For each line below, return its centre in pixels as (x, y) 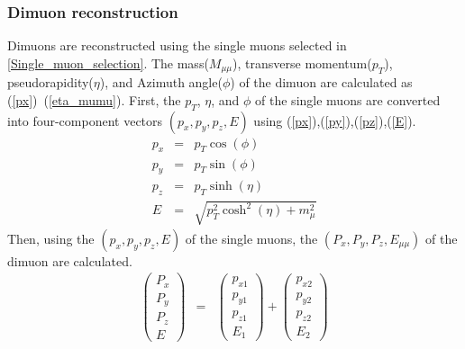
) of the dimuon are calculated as (321, 82)
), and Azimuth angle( (161, 82)
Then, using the (51, 238)
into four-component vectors (85, 120)
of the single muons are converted (348, 99)
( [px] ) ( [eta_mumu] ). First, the (94, 99)
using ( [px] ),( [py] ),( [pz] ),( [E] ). (335, 120)
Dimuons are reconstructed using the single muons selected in (177, 45)
